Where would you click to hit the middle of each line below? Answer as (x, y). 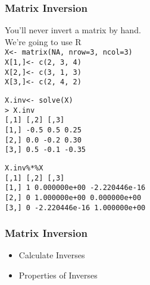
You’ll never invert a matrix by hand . (73, 30)
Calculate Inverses (52, 255)
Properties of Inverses (58, 275)
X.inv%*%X (24, 168)
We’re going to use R (43, 41)
